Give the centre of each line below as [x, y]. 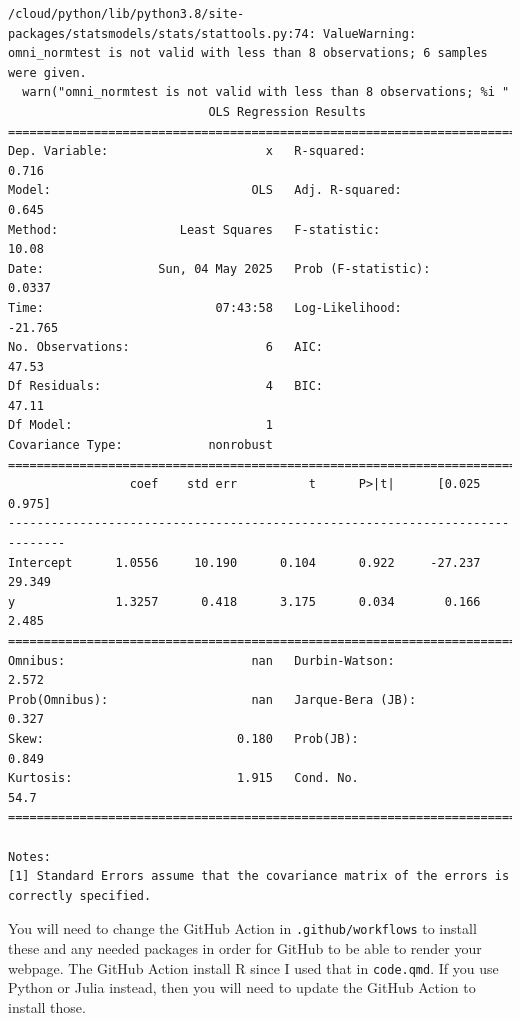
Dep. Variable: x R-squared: [187, 151]
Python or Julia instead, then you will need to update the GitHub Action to [242, 987]
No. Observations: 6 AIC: [165, 347]
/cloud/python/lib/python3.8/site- [126, 14]
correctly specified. [80, 895]
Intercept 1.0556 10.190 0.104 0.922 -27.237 [244, 562]
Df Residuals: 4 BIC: [165, 386]
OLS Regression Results [287, 111]
